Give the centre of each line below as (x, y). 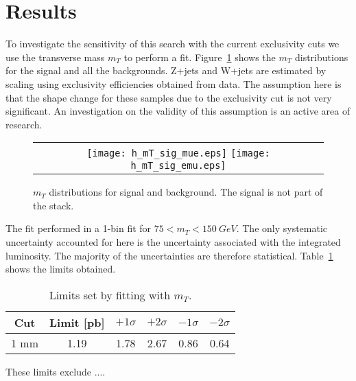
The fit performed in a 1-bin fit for (79, 228)
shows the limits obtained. (61, 269)
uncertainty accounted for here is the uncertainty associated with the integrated (173, 242)
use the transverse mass (55, 57)
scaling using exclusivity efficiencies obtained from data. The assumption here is (174, 83)
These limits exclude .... (56, 371)
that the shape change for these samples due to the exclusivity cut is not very (169, 97)
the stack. (54, 205)
